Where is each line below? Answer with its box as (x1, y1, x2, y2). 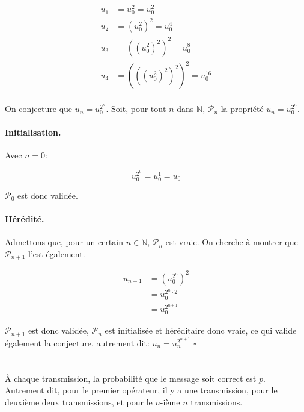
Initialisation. (5, 126, 61, 139)
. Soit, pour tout (106, 102, 166, 115)
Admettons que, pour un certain (5, 236, 123, 248)
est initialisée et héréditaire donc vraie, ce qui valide (105, 324, 297, 337)
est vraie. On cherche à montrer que (165, 236, 298, 248)
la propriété (220, 102, 264, 115)
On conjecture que (5, 102, 73, 115)
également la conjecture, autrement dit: (5, 336, 150, 349)
